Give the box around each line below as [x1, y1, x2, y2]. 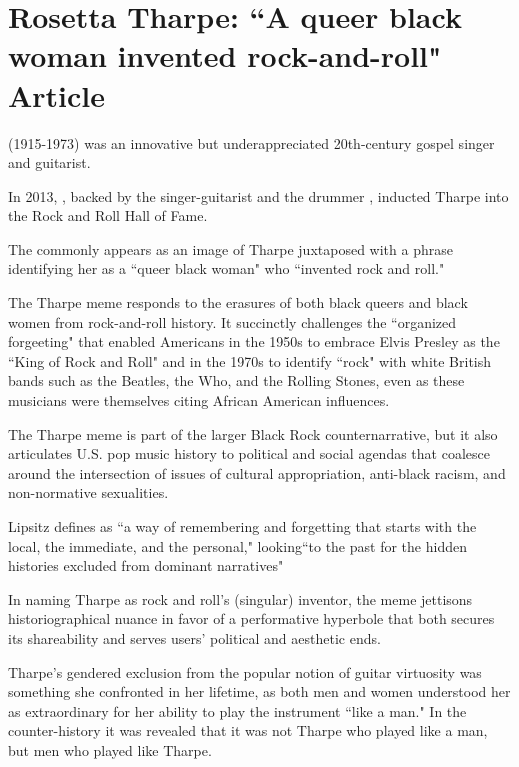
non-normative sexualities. [8, 482, 169, 503]
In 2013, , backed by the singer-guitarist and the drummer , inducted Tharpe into [8, 185, 509, 206]
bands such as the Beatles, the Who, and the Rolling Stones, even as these [8, 370, 465, 391]
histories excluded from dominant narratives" [8, 555, 284, 576]
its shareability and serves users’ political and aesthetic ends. [8, 627, 381, 648]
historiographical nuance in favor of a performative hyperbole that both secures [8, 608, 495, 629]
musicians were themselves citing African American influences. [8, 390, 390, 411]
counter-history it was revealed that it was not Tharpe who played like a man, [8, 720, 488, 741]
